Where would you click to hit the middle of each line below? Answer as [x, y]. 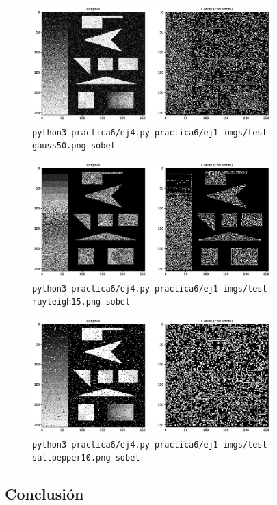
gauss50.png [59, 146]
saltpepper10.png [71, 458]
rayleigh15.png [67, 302]
